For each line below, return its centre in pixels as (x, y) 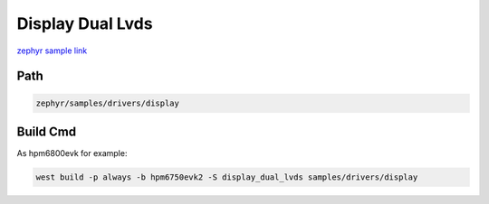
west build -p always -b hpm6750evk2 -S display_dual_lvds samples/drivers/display (227, 177)
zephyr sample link (52, 51)
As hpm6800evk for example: (72, 153)
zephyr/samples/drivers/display (108, 103)
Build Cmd (47, 131)
